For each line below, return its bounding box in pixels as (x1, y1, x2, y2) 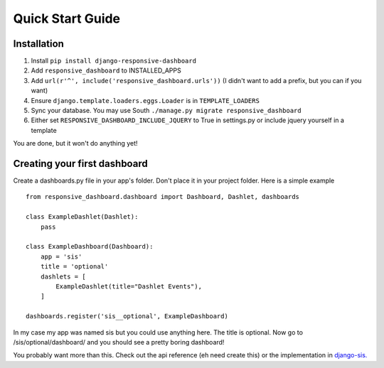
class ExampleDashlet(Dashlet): (26, 213, 139, 221)
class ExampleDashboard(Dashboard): (26, 242, 154, 251)
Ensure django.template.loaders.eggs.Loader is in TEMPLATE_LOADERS (31, 96, 260, 104)
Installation (13, 38, 64, 50)
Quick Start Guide (13, 11, 121, 26)
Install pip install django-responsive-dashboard (31, 57, 197, 65)
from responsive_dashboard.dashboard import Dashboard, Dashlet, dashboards (26, 193, 300, 201)
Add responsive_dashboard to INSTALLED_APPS (31, 66, 181, 75)
